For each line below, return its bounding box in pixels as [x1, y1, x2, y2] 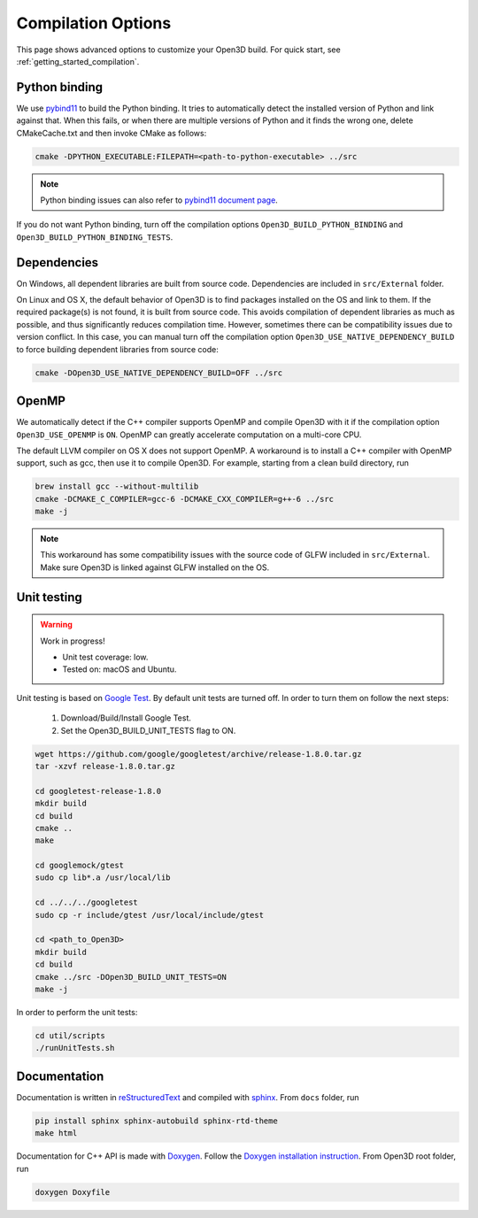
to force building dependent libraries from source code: [16, 343, 219, 354]
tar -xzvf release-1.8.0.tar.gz [35, 761, 176, 771]
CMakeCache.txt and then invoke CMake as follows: [16, 127, 207, 138]
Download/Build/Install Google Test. [60, 713, 192, 723]
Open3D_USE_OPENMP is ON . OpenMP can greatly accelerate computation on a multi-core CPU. [16, 429, 362, 440]
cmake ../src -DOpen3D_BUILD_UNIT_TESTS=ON [35, 972, 227, 982]
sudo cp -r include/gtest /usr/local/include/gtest [35, 910, 265, 920]
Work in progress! [40, 636, 105, 646]
